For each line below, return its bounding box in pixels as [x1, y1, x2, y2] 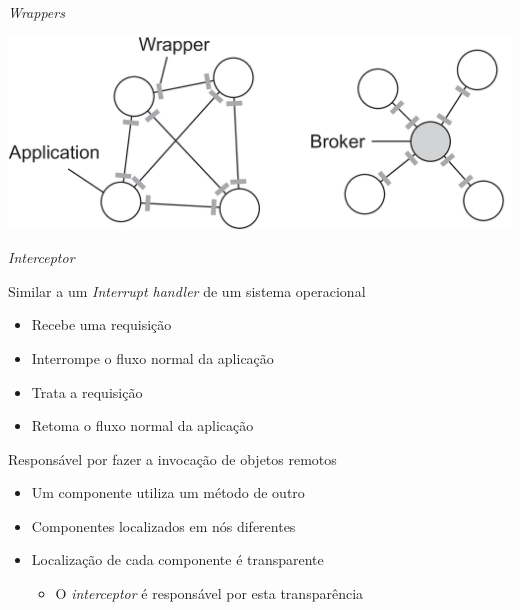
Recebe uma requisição [31, 314, 172, 335]
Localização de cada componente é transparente [31, 549, 324, 570]
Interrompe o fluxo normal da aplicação [31, 347, 274, 368]
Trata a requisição [31, 381, 143, 402]
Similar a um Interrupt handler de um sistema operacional [8, 280, 366, 301]
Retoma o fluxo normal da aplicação [31, 415, 254, 436]
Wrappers [8, 2, 65, 22]
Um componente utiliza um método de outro [31, 482, 305, 503]
